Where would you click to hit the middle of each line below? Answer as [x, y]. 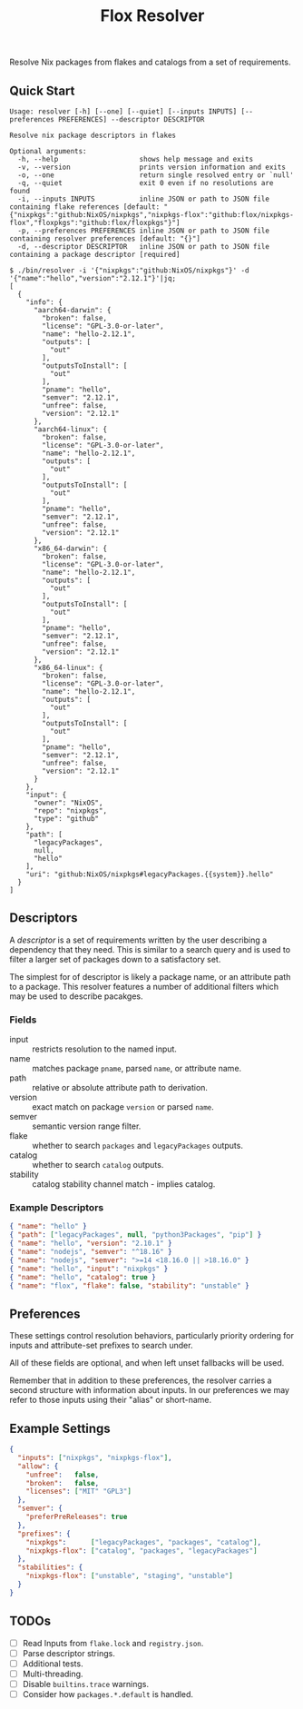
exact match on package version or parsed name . [123, 1107]
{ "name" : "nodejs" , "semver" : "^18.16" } [91, 1252]
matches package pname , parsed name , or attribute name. [137, 1069]
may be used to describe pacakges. [76, 996]
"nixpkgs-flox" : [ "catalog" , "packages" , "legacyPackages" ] [142, 1551]
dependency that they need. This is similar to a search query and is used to [150, 949]
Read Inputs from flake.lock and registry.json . [113, 1643]
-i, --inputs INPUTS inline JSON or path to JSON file [144, 199]
